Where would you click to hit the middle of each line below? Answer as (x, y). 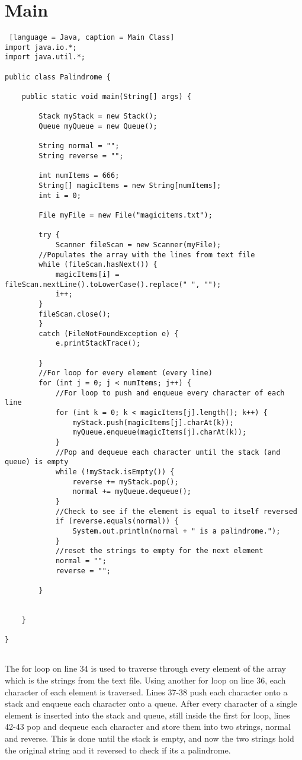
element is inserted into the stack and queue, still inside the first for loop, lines (147, 715)
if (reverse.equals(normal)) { (117, 521)
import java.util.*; (45, 57)
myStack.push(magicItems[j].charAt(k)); (153, 422)
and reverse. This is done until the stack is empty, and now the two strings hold (150, 738)
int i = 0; (60, 195)
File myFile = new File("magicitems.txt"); (126, 215)
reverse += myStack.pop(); (126, 482)
